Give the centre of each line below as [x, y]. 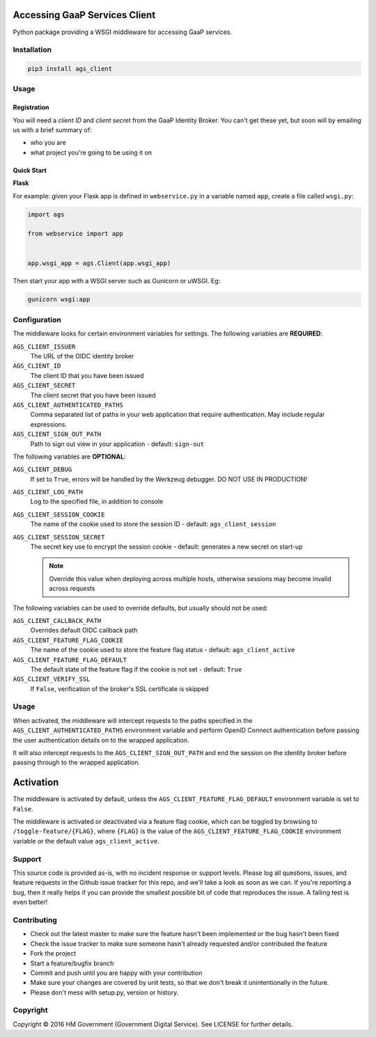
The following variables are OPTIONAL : [69, 457]
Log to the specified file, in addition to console [97, 502]
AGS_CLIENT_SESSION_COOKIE [59, 514]
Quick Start [30, 170]
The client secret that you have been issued [93, 395]
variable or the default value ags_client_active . [86, 841]
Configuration [37, 319]
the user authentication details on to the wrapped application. [101, 740]
